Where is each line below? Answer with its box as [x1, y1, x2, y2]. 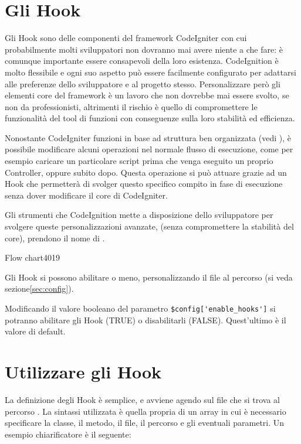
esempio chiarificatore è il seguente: [5, 428, 131, 440]
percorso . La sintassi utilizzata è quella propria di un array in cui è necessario [5, 405, 286, 417]
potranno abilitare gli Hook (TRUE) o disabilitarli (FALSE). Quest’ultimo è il [5, 313, 286, 326]
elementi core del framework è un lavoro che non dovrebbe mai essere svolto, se [5, 89, 289, 101]
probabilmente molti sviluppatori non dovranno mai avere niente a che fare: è [5, 43, 283, 55]
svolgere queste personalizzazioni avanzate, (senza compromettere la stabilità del [5, 220, 294, 233]
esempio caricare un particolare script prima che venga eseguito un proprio [5, 155, 273, 167]
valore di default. [5, 325, 66, 337]
